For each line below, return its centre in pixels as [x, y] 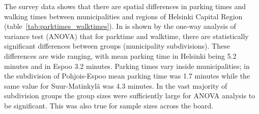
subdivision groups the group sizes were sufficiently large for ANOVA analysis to [130, 96]
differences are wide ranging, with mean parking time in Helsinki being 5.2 [120, 55]
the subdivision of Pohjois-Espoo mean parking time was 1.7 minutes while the [127, 76]
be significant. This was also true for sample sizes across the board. [109, 105]
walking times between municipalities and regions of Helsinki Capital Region [123, 16]
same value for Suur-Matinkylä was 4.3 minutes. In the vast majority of [116, 85]
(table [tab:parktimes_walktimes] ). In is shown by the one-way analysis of [120, 26]
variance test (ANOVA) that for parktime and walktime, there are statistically [126, 36]
